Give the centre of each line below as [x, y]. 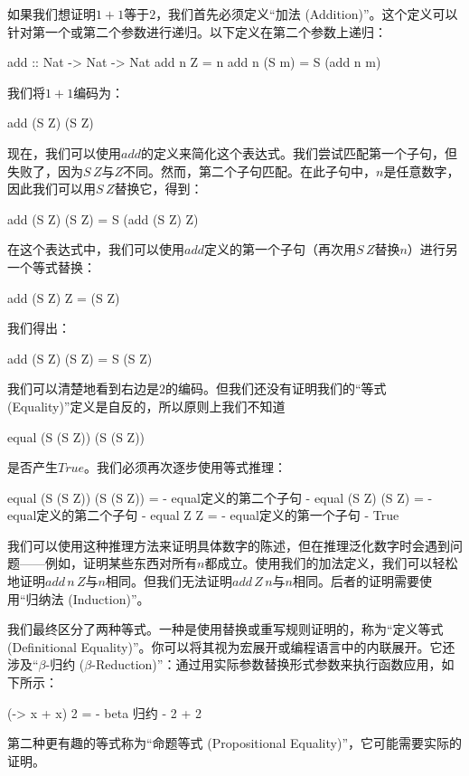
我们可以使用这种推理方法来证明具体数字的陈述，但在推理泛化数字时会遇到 [229, 545]
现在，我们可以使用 [64, 152]
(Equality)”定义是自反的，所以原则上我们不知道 [146, 406]
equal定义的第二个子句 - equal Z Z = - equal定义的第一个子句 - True [203, 515]
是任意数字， [422, 170]
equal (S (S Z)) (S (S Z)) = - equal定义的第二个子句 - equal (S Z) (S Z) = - [220, 497]
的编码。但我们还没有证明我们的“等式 [276, 388]
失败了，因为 [45, 170]
